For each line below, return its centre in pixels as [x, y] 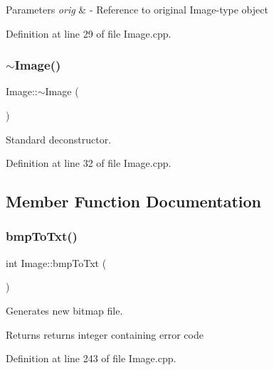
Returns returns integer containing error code [105, 334]
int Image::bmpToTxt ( [56, 262]
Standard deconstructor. [59, 139]
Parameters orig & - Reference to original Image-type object [137, 9]
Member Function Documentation [134, 201]
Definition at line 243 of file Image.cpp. [91, 358]
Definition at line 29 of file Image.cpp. [89, 33]
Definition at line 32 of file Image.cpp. [89, 163]
